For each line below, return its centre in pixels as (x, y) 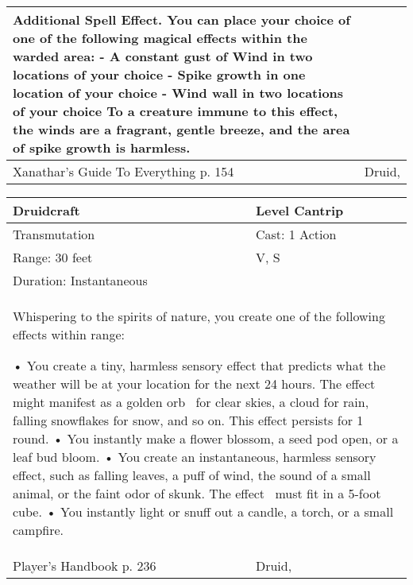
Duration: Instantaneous (80, 280)
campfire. (39, 530)
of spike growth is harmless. (102, 147)
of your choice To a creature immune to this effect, (176, 111)
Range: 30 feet (53, 257)
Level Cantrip (299, 210)
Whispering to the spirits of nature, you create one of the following (199, 316)
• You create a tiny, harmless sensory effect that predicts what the (199, 365)
